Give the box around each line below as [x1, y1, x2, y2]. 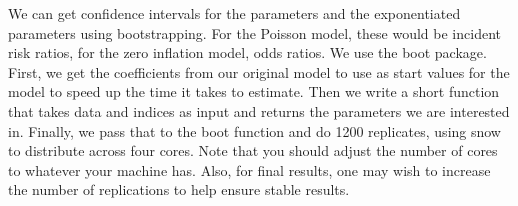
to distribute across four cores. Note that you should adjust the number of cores [8, 140, 498, 161]
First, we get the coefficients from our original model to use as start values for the [8, 61, 510, 82]
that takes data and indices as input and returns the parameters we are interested [8, 100, 510, 121]
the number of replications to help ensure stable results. [8, 179, 350, 200]
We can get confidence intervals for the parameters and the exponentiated [8, 3, 461, 23]
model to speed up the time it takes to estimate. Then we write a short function [8, 81, 500, 102]
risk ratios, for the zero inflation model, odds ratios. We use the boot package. [8, 42, 487, 63]
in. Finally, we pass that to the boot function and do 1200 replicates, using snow [8, 120, 501, 141]
